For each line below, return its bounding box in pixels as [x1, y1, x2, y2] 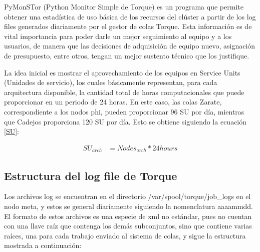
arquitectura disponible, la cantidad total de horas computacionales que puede [4, 86, 244, 97]
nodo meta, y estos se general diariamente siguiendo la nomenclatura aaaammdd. [4, 201, 253, 211]
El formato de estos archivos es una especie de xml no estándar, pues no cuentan [4, 210, 252, 221]
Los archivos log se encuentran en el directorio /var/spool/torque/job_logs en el [4, 191, 251, 201]
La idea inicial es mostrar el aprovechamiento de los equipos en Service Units [4, 67, 240, 77]
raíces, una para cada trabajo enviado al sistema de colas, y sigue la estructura [4, 230, 246, 240]
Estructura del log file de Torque [4, 167, 177, 183]
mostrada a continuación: [4, 240, 82, 250]
